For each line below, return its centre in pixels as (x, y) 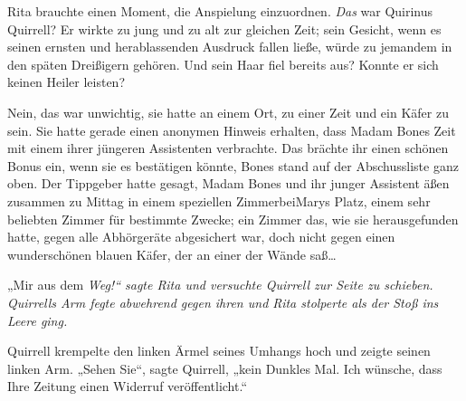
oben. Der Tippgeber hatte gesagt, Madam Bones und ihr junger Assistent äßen (228, 183)
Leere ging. (38, 320)
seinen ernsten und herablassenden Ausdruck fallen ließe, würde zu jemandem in (230, 47)
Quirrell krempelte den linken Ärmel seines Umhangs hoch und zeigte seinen (219, 351)
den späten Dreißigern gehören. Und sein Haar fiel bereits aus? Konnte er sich (223, 64)
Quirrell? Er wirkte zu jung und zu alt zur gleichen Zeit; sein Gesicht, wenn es (224, 29)
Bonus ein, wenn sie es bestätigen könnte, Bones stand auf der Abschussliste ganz (233, 165)
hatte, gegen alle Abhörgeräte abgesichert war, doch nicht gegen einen (201, 237)
